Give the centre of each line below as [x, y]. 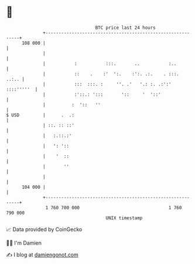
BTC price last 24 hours [126, 28]
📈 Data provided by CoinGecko [44, 229]
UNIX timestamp [124, 218]
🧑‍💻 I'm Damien [24, 243]
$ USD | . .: [40, 115]
